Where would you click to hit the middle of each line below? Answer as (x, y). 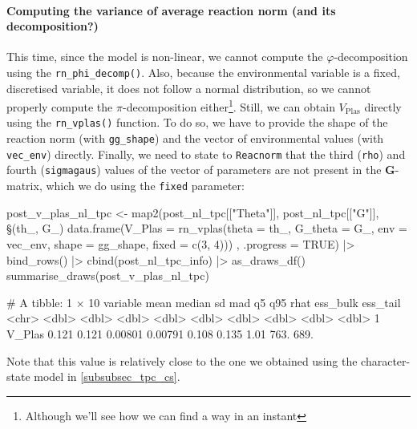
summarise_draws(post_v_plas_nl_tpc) (108, 275)
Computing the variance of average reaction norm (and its (171, 10)
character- (386, 360)
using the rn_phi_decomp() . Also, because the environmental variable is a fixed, (203, 72)
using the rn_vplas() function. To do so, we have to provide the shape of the (197, 122)
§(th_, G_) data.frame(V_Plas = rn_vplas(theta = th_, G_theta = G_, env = (207, 228)
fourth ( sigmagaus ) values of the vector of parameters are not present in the (194, 170)
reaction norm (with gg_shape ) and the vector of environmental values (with (195, 138)
